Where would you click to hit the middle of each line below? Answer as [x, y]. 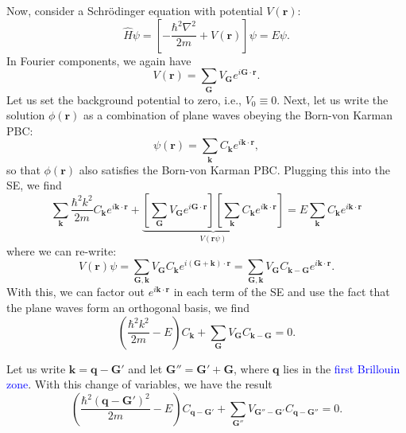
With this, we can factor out [75, 292]
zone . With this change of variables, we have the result [139, 384]
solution [26, 115]
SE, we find [34, 185]
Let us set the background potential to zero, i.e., [124, 99]
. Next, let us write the [333, 99]
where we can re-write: [62, 251]
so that [23, 169]
